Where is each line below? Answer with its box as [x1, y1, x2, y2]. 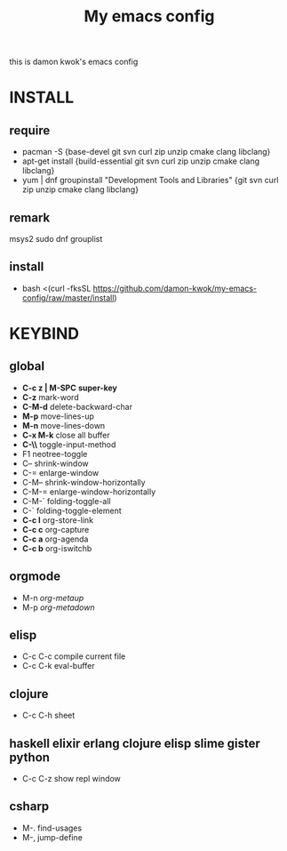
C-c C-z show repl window [21, 774, 122, 784]
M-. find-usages [21, 823, 83, 833]
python [9, 750, 51, 765]
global [9, 358, 45, 374]
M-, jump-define [21, 831, 83, 842]
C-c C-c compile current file [21, 651, 126, 662]
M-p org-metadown [21, 602, 95, 613]
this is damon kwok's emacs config [9, 56, 139, 68]
